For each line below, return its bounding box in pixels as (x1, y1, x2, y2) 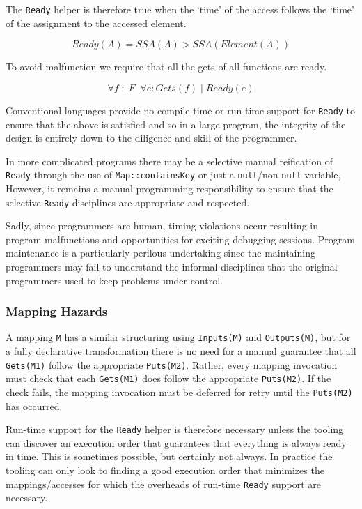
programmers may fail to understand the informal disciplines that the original (6, 259, 338, 273)
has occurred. (6, 398, 63, 413)
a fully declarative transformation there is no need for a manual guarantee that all (6, 344, 356, 358)
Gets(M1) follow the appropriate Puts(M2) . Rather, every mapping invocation (6, 357, 338, 372)
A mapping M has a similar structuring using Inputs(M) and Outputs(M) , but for (6, 330, 351, 344)
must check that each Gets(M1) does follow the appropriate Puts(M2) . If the (6, 371, 331, 386)
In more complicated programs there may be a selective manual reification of (6, 153, 333, 168)
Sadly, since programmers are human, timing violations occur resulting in (6, 218, 318, 233)
